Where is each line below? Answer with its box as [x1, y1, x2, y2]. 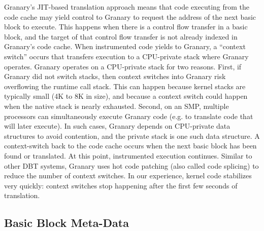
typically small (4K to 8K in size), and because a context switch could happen [4, 91, 248, 101]
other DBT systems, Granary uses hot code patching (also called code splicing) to [4, 160, 259, 171]
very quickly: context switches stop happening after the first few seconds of [4, 180, 238, 190]
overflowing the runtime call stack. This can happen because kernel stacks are [4, 81, 246, 91]
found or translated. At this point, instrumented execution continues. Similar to [4, 150, 252, 161]
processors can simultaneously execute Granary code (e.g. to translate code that [4, 110, 253, 121]
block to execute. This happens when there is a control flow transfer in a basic [4, 21, 248, 32]
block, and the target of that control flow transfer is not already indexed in [4, 31, 238, 42]
